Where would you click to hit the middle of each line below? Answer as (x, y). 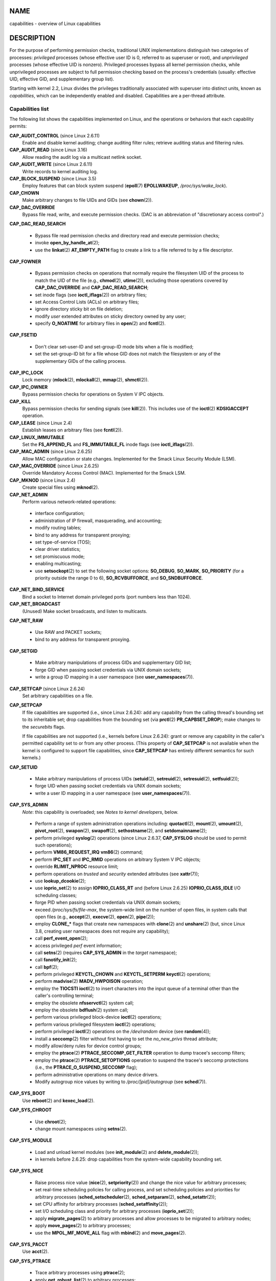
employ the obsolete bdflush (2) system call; (82, 1010)
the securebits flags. (44, 727)
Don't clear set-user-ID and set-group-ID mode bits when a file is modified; (114, 346)
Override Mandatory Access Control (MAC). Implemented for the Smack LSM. (104, 473)
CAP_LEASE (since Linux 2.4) (41, 423)
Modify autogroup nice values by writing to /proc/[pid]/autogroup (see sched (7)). (121, 1082)
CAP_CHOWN (24, 193)
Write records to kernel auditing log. (60, 171)
